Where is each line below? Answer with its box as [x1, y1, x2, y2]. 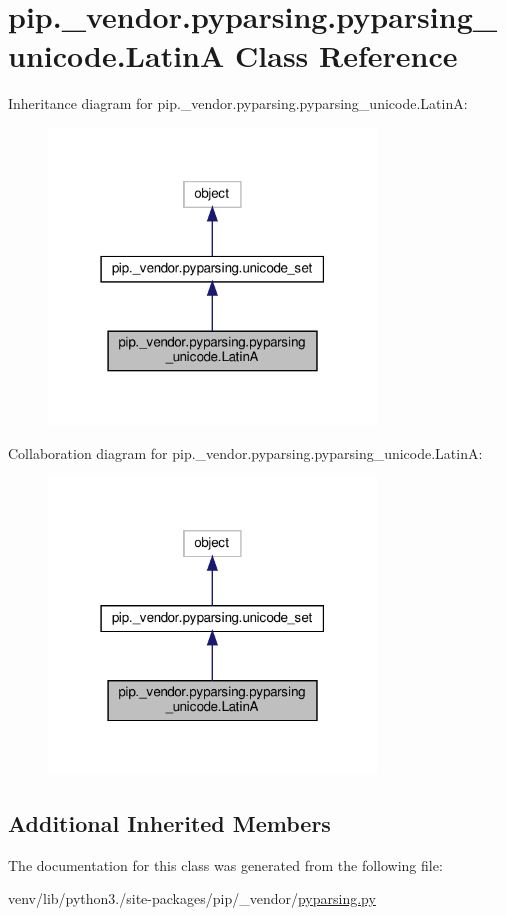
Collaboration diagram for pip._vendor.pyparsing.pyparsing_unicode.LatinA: [8, 442, 483, 463]
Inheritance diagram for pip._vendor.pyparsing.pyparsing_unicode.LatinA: [8, 93, 468, 114]
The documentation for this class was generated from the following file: [8, 854, 443, 875]
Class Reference [235, 35, 458, 76]
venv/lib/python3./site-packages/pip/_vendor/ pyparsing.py [8, 888, 376, 909]
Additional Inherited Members [8, 807, 331, 838]
